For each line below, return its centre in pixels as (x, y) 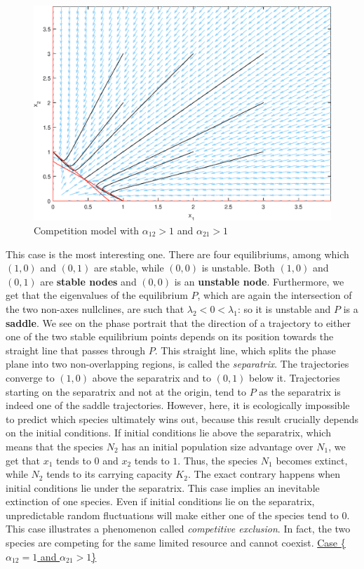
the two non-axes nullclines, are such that (95, 308)
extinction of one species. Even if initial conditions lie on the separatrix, (160, 501)
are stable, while (129, 268)
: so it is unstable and (284, 308)
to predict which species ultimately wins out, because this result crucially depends (182, 419)
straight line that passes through (76, 350)
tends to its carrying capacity (109, 474)
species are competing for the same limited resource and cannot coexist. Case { (176, 543)
